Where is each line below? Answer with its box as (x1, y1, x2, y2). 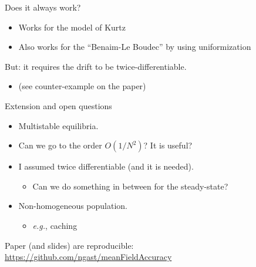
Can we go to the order (18, 139, 102, 151)
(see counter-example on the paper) (18, 80, 146, 92)
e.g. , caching (32, 219, 78, 231)
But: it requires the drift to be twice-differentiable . (5, 60, 187, 72)
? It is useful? (143, 139, 193, 151)
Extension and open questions (5, 99, 112, 111)
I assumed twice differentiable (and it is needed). (18, 160, 194, 173)
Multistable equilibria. (18, 119, 99, 131)
